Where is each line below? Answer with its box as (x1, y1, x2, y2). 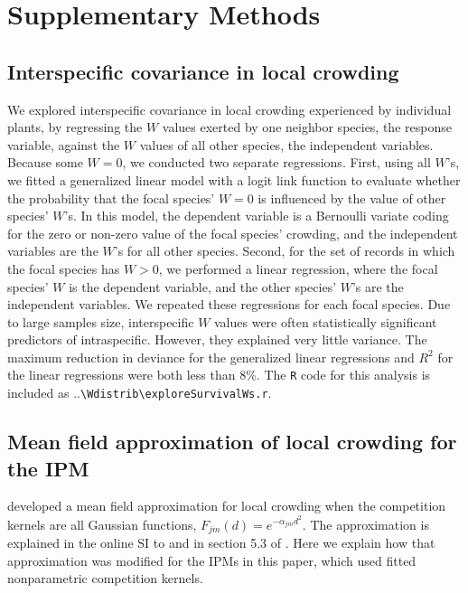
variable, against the (7, 135, 120, 154)
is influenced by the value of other (257, 188, 446, 207)
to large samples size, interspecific (7, 312, 194, 331)
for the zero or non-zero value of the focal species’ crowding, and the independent (7, 223, 458, 242)
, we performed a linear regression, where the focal (158, 259, 438, 278)
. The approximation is (302, 514, 429, 533)
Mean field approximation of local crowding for (7, 428, 457, 456)
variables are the (7, 241, 98, 260)
